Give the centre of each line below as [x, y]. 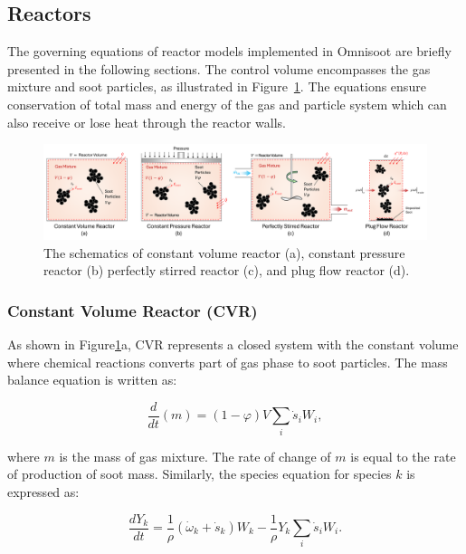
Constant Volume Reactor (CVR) [133, 310]
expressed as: [43, 491]
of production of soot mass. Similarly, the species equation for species [200, 474]
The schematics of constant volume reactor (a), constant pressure [224, 252]
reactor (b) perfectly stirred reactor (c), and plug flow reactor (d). [227, 270]
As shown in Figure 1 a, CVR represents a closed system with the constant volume [233, 344]
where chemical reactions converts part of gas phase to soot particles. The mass [228, 362]
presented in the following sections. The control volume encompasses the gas [219, 68]
